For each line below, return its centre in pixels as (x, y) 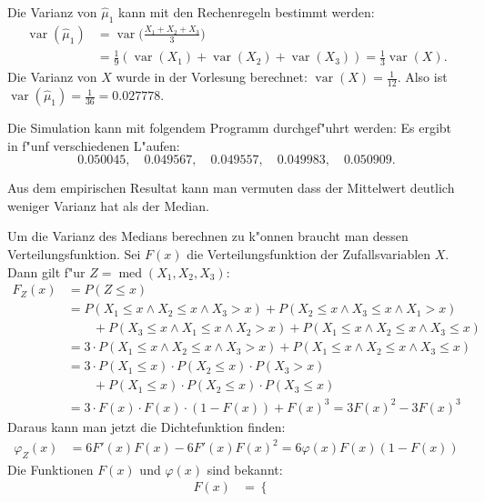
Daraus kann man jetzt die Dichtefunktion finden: (147, 426)
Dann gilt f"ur (46, 271)
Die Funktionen (51, 469)
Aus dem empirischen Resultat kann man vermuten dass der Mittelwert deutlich (231, 188)
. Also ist (422, 77)
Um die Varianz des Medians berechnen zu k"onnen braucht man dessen (208, 236)
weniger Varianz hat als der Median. (108, 205)
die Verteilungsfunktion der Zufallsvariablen (309, 254)
